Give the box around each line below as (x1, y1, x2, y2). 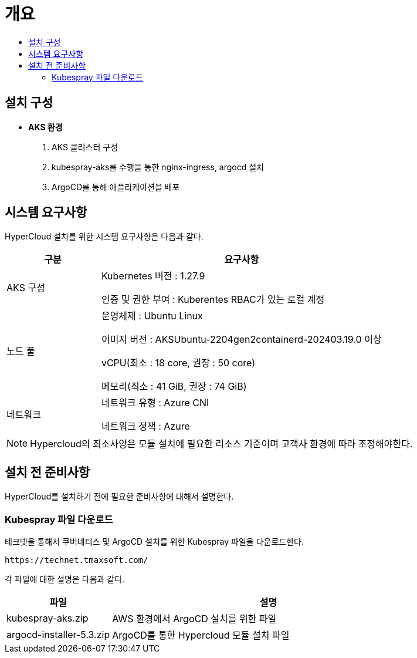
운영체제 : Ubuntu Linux (101, 310, 203, 322)
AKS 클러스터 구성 (52, 141, 118, 152)
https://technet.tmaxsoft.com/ (5, 555, 148, 565)
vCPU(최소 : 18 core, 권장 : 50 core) (101, 357, 256, 369)
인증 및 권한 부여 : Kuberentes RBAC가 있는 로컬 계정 (101, 293, 325, 306)
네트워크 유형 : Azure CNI (101, 397, 209, 409)
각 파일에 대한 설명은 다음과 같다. (5, 574, 125, 585)
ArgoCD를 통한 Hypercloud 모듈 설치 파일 (112, 629, 290, 642)
